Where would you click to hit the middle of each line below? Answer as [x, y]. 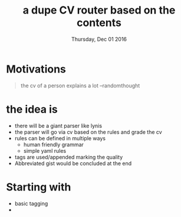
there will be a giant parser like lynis [58, 126]
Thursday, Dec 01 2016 [99, 39]
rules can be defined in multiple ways [60, 138]
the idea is [32, 109]
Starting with [39, 187]
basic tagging [31, 203]
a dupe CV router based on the [99, 10]
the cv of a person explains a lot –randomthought [80, 86]
